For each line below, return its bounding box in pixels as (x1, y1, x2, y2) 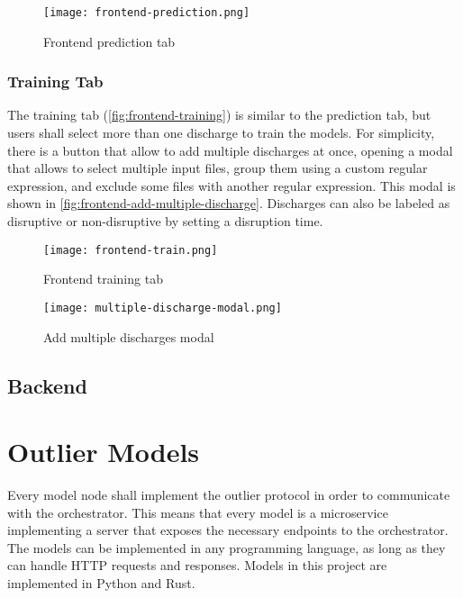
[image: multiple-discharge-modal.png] (43, 301, 282, 314)
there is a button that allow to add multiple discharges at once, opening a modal (7, 140, 453, 159)
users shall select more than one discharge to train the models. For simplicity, (7, 123, 435, 142)
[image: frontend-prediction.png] (43, 6, 250, 19)
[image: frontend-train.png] (43, 243, 218, 257)
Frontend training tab (43, 269, 163, 288)
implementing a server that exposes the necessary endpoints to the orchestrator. (7, 521, 449, 539)
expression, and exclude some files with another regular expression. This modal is (7, 176, 456, 195)
